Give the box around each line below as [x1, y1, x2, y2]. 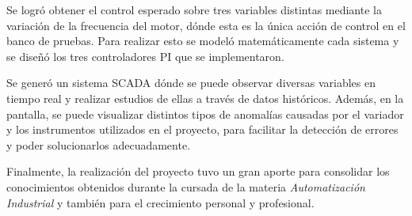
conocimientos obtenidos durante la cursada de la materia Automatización [6, 178, 365, 195]
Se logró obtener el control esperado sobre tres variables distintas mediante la [6, 2, 382, 17]
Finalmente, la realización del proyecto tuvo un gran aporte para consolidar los [6, 163, 390, 180]
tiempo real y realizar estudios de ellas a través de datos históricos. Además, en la [6, 89, 404, 106]
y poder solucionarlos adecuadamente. [6, 136, 191, 153]
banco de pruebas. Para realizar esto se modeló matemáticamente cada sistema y [6, 32, 399, 49]
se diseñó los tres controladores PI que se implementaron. [6, 47, 284, 64]
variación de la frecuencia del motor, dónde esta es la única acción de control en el [6, 17, 406, 33]
